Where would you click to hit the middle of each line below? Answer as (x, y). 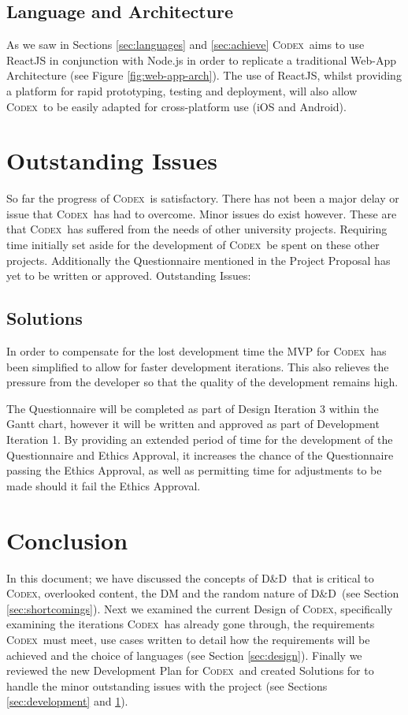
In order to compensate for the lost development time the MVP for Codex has (197, 351)
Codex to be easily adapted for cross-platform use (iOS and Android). (176, 106)
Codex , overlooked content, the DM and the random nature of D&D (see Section (203, 593)
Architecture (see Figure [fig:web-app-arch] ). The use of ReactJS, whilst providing (204, 75)
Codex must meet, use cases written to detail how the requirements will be (188, 639)
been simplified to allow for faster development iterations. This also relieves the (198, 366)
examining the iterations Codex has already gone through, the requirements (191, 624)
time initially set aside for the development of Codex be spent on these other (193, 245)
